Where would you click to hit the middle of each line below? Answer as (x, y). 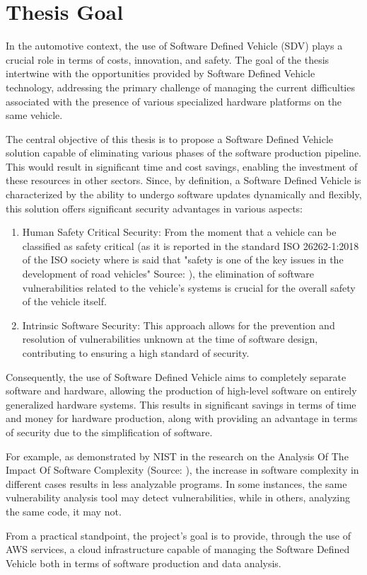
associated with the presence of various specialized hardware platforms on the (174, 101)
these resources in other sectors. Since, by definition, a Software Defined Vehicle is (183, 180)
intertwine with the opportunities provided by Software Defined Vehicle (161, 73)
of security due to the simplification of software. (109, 432)
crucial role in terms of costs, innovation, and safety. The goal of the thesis (168, 59)
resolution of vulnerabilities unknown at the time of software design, (170, 339)
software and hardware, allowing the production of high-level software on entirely (181, 391)
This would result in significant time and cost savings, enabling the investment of (182, 166)
